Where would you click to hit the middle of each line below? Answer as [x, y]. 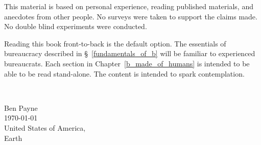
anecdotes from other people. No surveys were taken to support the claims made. [131, 16]
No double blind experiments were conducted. [76, 26]
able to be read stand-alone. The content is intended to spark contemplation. [124, 73]
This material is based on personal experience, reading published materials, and [129, 6]
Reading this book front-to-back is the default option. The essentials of [115, 43]
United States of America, [45, 127]
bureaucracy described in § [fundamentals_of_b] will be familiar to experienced [130, 53]
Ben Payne [21, 107]
